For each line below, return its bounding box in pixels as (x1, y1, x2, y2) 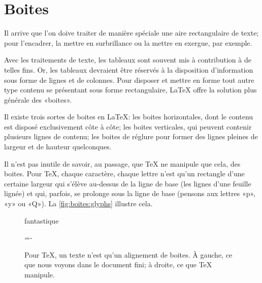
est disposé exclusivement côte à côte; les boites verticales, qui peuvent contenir (4, 121, 252, 132)
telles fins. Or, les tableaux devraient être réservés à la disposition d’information (4, 64, 253, 75)
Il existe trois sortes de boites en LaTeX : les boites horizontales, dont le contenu (4, 111, 253, 122)
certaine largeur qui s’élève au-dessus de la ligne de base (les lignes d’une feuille (4, 178, 251, 188)
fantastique (24, 215, 59, 226)
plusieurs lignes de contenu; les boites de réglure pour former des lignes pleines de (4, 131, 258, 142)
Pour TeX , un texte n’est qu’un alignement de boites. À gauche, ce (24, 249, 233, 260)
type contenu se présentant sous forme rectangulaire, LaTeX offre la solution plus (4, 84, 257, 95)
